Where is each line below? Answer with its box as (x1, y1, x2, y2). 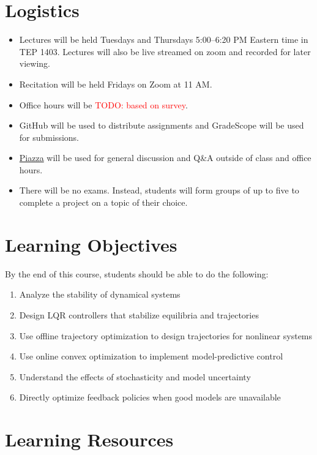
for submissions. (19, 130, 79, 143)
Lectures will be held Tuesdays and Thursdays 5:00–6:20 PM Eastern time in (19, 33, 308, 46)
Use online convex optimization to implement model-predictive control (19, 350, 283, 363)
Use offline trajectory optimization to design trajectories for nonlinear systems (19, 329, 313, 342)
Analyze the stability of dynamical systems (19, 288, 181, 301)
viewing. (19, 57, 50, 70)
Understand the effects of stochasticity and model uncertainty (19, 370, 251, 383)
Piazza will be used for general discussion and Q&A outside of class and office (19, 151, 311, 164)
